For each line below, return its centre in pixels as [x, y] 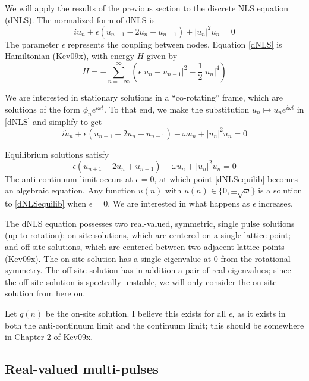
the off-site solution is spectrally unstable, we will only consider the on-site [141, 281]
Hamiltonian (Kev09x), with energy [70, 56]
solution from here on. [45, 293]
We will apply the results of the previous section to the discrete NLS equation [147, 8]
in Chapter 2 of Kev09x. [49, 337]
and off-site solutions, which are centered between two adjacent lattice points [145, 246]
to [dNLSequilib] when [46, 203]
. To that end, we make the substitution [177, 109]
